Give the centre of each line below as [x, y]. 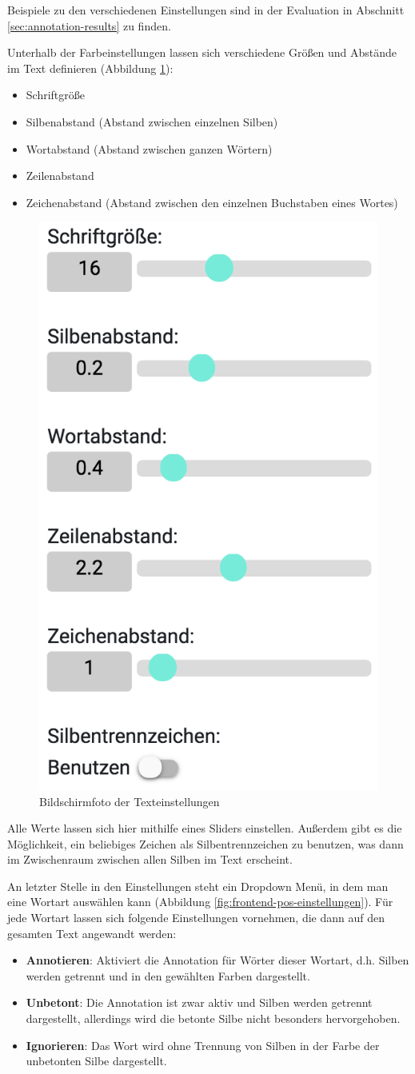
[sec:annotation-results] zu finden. [89, 25]
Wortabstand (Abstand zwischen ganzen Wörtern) [149, 148]
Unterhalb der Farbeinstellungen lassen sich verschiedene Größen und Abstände [202, 52]
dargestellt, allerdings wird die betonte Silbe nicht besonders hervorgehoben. [213, 1018]
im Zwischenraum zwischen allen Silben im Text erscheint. [150, 859]
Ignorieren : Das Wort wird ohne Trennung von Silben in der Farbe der [203, 1045]
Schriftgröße [56, 95]
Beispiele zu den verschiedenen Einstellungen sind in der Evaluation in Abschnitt [206, 10]
